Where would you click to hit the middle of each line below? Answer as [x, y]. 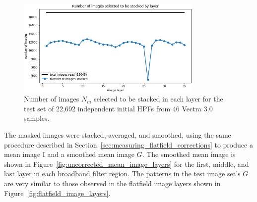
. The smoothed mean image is [189, 154]
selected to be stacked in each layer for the [159, 99]
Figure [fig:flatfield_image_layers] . [57, 193]
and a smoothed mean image [91, 154]
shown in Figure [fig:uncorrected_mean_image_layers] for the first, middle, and [127, 164]
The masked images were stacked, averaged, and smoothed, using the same [118, 134]
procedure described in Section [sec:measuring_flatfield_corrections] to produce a [128, 144]
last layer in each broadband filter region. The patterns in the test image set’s [122, 174]
